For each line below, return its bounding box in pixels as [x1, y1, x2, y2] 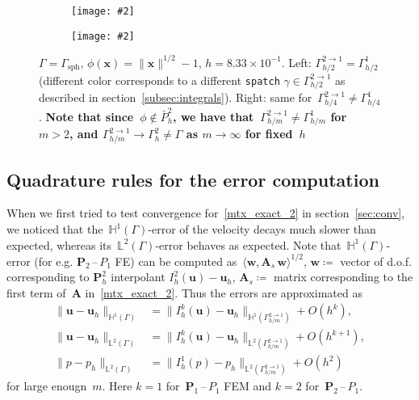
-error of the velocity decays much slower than [148, 221, 376, 237]
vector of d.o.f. [340, 252, 413, 269]
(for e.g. [34, 252, 73, 269]
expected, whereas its [6, 236, 112, 253]
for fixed [245, 125, 293, 142]
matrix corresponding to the [274, 268, 413, 285]
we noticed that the [6, 221, 103, 237]
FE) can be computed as [115, 252, 237, 269]
